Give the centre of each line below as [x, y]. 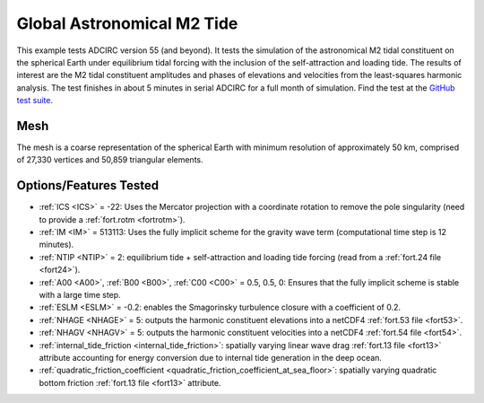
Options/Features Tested [88, 185]
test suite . [35, 101]
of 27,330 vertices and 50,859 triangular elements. [110, 160]
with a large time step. [80, 295]
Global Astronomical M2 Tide [127, 23]
